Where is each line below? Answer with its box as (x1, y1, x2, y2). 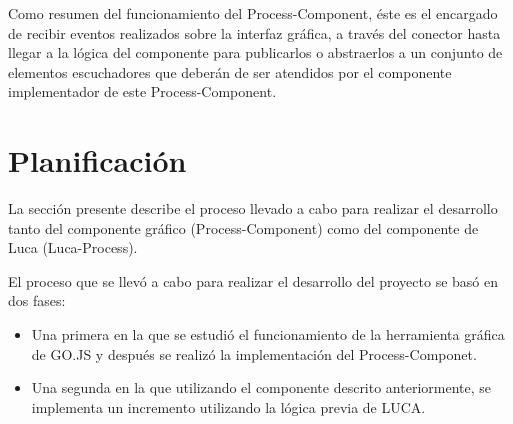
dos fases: (8, 290, 66, 311)
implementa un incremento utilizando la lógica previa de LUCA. (31, 396, 426, 417)
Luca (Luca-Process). (8, 237, 138, 258)
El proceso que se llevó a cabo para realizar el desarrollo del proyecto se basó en (8, 270, 499, 291)
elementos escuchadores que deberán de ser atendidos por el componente (8, 61, 452, 82)
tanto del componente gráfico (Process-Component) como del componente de (8, 217, 479, 238)
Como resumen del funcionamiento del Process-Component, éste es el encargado (8, 3, 498, 23)
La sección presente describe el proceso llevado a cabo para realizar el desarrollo (8, 198, 498, 219)
